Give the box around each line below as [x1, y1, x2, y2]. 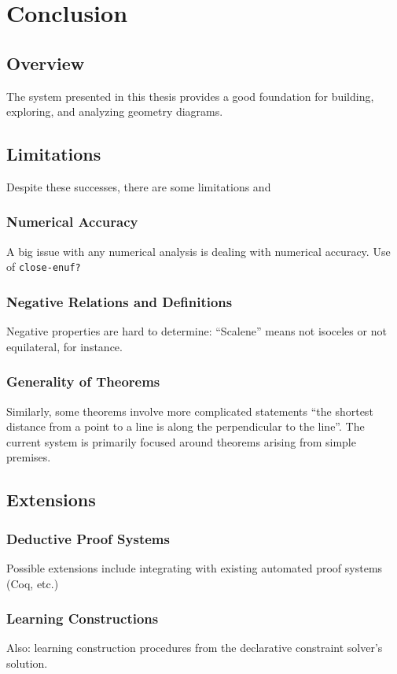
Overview [6, 50, 85, 75]
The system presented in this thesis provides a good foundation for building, [6, 87, 374, 104]
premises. [6, 449, 51, 465]
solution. [6, 655, 48, 672]
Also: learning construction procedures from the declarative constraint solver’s [6, 639, 383, 656]
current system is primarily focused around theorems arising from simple [6, 433, 356, 450]
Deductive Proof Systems [6, 528, 170, 548]
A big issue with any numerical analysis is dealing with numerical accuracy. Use [6, 243, 391, 259]
